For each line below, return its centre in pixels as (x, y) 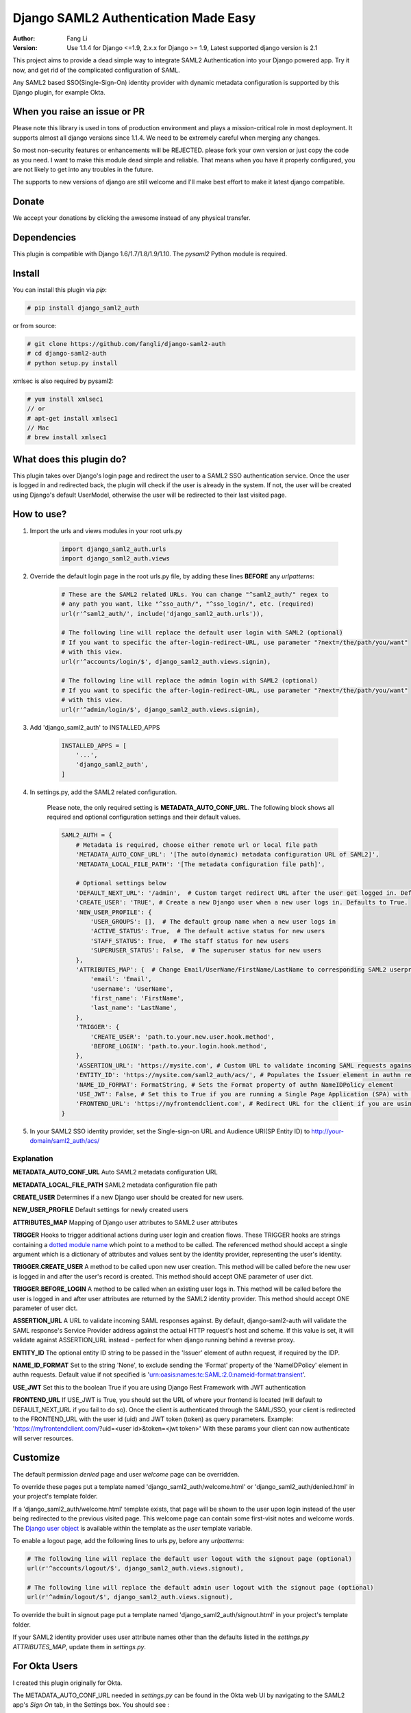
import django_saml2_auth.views (116, 558)
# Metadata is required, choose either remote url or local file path (197, 845)
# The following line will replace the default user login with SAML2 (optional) (202, 633)
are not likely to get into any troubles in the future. (83, 169)
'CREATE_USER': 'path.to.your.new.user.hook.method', (182, 1037)
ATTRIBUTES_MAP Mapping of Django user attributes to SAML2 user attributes (125, 1222)
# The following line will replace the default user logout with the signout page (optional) (190, 1558)
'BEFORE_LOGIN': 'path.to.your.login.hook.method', (179, 1046)
